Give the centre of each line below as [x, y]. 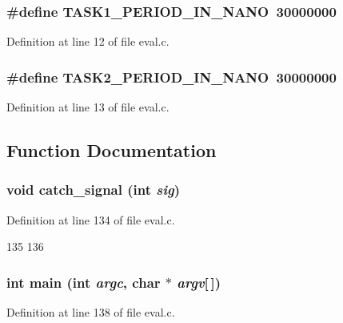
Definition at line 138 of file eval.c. [91, 312]
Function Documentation [112, 150]
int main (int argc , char [84, 282]
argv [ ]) [199, 282]
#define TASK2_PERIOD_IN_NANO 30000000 [171, 77]
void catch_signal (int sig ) [94, 190]
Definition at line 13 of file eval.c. [88, 107]
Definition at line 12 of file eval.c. [88, 41]
